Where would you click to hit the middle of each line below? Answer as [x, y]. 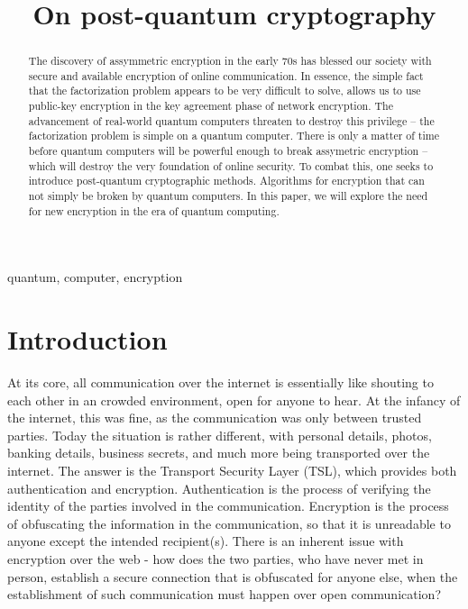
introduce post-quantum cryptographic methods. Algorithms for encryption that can [226, 181]
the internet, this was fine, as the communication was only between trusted [215, 418]
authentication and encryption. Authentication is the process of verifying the [219, 488]
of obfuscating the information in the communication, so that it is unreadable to [229, 523]
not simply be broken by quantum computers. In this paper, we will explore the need [228, 196]
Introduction [87, 339]
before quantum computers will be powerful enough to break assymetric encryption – [228, 151]
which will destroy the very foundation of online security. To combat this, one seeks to [231, 165]
